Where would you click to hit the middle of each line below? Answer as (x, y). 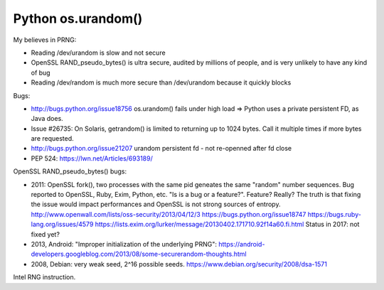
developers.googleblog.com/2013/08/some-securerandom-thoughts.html (139, 254)
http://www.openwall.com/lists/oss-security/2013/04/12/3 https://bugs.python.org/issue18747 (169, 214)
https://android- (241, 244)
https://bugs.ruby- (335, 214)
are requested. (52, 139)
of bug (41, 72)
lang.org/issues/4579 (62, 225)
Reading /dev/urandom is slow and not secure (98, 53)
